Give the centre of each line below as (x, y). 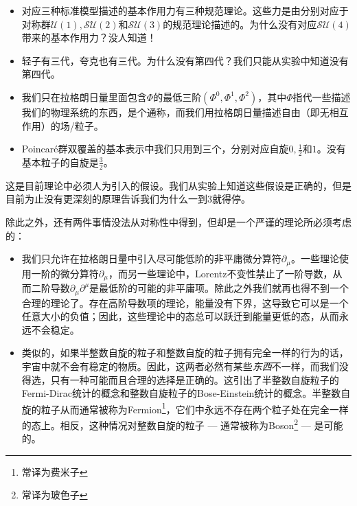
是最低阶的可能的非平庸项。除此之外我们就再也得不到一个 (219, 288)
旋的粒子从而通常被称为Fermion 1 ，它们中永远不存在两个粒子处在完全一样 (185, 408)
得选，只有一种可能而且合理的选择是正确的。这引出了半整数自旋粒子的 (180, 379)
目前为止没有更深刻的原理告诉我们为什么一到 (106, 199)
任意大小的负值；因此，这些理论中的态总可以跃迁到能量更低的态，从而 (180, 316)
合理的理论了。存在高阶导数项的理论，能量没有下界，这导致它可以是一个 (185, 302)
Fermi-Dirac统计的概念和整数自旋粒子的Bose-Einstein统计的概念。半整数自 (186, 393)
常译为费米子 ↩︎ (55, 471)
